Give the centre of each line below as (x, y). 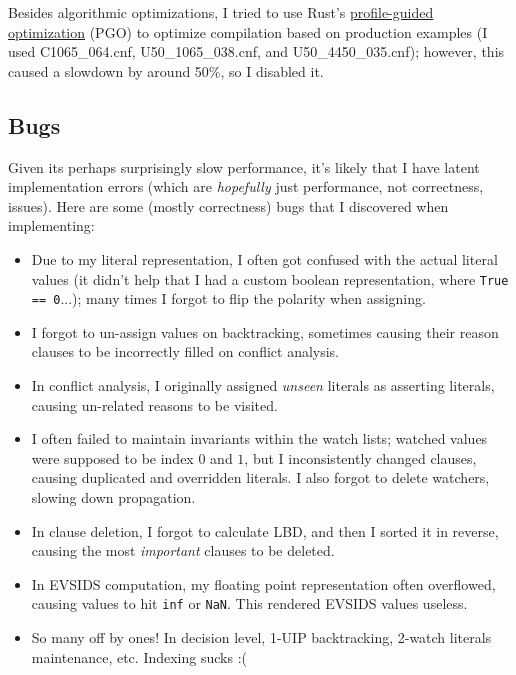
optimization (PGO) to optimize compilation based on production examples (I (248, 31)
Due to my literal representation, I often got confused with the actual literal (264, 258)
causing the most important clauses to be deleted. (183, 550)
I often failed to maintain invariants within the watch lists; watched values (259, 438)
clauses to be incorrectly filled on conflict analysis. (185, 351)
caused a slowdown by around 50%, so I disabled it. (166, 70)
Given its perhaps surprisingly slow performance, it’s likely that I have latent (244, 166)
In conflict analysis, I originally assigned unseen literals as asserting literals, (263, 385)
